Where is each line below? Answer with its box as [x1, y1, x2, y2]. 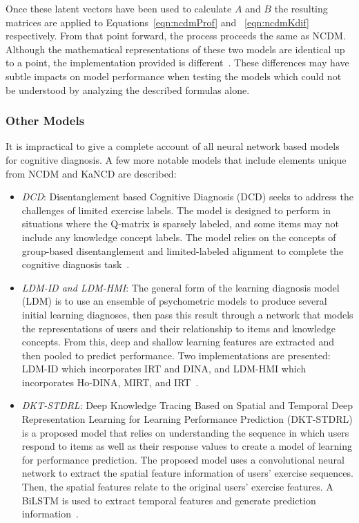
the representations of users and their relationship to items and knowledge [21, 321, 336, 335]
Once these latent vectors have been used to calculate [6, 1, 232, 15]
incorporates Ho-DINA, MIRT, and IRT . [21, 374, 199, 389]
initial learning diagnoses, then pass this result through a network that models [21, 307, 353, 321]
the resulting [274, 1, 328, 15]
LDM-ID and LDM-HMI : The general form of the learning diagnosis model [21, 280, 340, 294]
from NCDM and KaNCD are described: [6, 166, 177, 180]
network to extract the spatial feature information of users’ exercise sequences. [21, 466, 353, 480]
